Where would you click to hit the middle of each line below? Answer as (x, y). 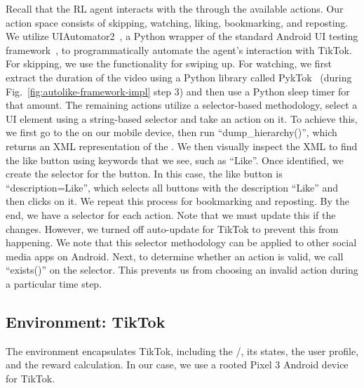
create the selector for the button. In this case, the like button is (144, 174)
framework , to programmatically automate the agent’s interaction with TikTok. (179, 49)
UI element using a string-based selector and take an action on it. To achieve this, (182, 118)
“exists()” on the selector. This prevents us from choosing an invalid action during (182, 270)
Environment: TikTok (86, 321)
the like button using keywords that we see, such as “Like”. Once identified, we (175, 160)
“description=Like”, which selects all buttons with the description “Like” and (172, 187)
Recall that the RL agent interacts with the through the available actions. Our (175, 8)
